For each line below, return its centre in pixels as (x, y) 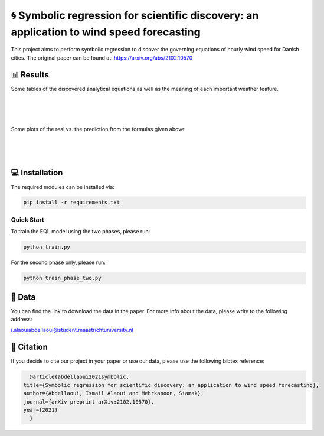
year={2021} (41, 410)
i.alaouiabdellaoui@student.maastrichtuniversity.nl (72, 330)
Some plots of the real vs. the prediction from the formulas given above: (98, 129)
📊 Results (30, 75)
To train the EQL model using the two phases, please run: (81, 232)
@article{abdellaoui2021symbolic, (80, 377)
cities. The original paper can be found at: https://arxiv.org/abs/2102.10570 (102, 58)
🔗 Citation (30, 347)
